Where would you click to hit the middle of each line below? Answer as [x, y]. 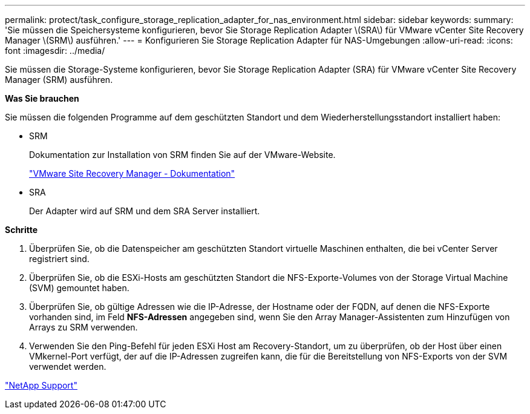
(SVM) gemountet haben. [79, 288]
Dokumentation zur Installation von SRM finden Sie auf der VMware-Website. [182, 155]
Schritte [21, 230]
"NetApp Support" [41, 385]
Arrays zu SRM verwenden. [83, 327]
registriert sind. [59, 259]
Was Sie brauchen [42, 98]
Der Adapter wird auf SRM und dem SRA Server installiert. [145, 211]
